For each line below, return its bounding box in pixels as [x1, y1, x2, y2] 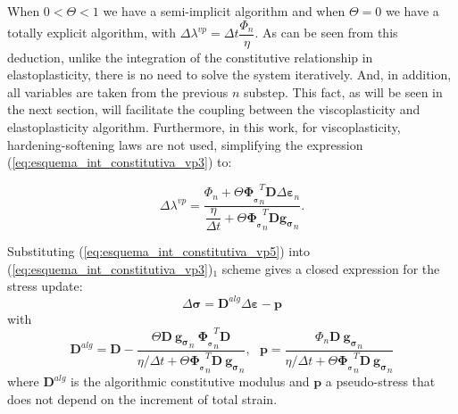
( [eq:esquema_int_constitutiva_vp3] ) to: [7, 153, 232, 171]
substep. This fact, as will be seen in [243, 82, 443, 101]
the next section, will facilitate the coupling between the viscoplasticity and [7, 100, 421, 119]
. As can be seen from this [254, 23, 398, 42]
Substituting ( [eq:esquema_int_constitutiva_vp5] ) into [7, 242, 311, 261]
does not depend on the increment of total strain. [7, 389, 278, 408]
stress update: [7, 277, 83, 295]
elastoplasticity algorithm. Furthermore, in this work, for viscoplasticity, [7, 118, 401, 137]
